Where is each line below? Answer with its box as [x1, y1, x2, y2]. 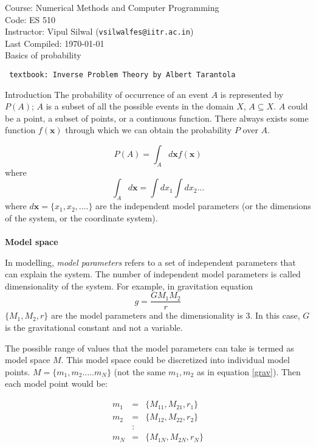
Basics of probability [5, 49, 81, 61]
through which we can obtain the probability [65, 123, 232, 136]
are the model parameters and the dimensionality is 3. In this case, [51, 309, 300, 322]
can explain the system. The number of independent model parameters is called [5, 268, 301, 280]
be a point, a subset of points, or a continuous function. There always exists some [5, 111, 309, 124]
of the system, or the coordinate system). [5, 211, 158, 224]
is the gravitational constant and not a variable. [5, 321, 183, 334]
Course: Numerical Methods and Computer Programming [5, 1, 219, 13]
